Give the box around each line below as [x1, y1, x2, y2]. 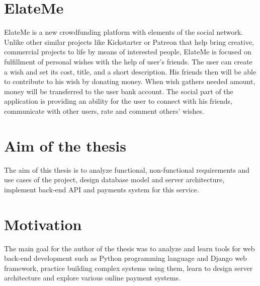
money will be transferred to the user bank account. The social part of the [4, 86, 233, 96]
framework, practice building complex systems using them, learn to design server [4, 262, 253, 273]
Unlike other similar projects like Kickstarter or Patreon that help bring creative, [4, 36, 254, 47]
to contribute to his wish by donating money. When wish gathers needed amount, [4, 76, 255, 87]
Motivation [4, 213, 82, 234]
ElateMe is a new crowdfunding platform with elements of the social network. [4, 27, 243, 37]
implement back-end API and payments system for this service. [4, 184, 199, 194]
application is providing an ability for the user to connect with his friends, [4, 96, 232, 106]
